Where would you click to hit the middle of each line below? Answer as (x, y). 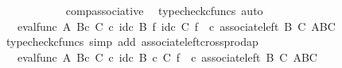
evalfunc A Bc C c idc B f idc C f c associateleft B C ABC (176, 26)
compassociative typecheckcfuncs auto (164, 10)
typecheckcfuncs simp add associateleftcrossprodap (132, 42)
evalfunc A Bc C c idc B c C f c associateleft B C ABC (167, 57)
